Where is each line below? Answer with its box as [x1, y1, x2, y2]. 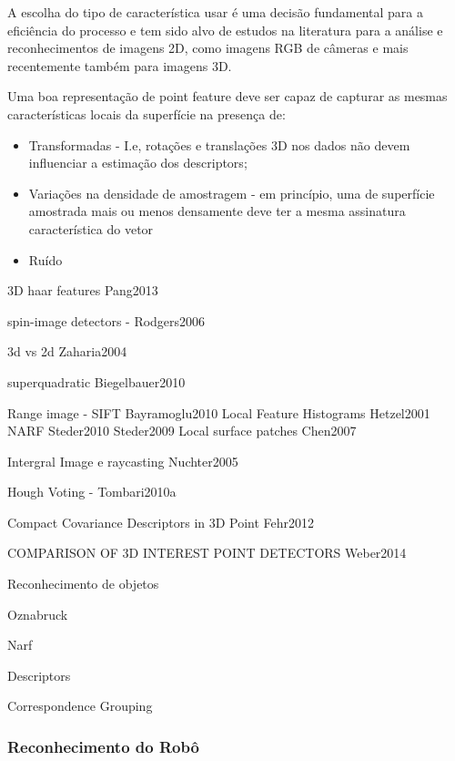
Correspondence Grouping [7, 696, 153, 715]
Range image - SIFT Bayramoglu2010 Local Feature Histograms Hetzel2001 [7, 403, 430, 422]
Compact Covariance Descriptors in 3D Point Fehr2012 [7, 512, 315, 531]
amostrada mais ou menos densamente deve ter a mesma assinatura [28, 201, 406, 221]
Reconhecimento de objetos [7, 574, 159, 593]
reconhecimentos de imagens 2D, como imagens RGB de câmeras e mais [7, 38, 409, 57]
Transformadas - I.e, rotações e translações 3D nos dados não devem [28, 135, 410, 154]
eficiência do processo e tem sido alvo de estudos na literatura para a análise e [7, 20, 443, 39]
